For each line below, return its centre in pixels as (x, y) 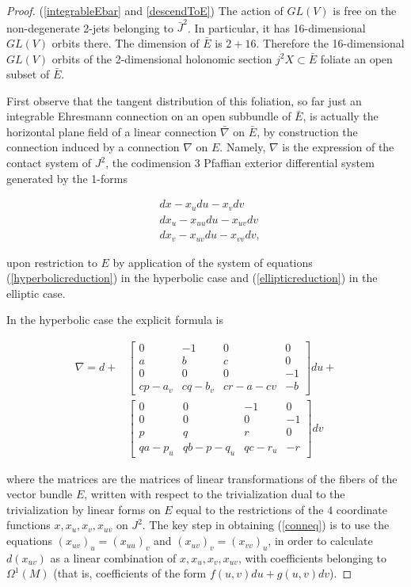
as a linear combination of (113, 557)
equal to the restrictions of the (250, 509)
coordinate (362, 509)
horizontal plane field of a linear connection (112, 131)
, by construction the (307, 131)
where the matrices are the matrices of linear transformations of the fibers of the (202, 478)
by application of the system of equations (213, 262)
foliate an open (356, 58)
